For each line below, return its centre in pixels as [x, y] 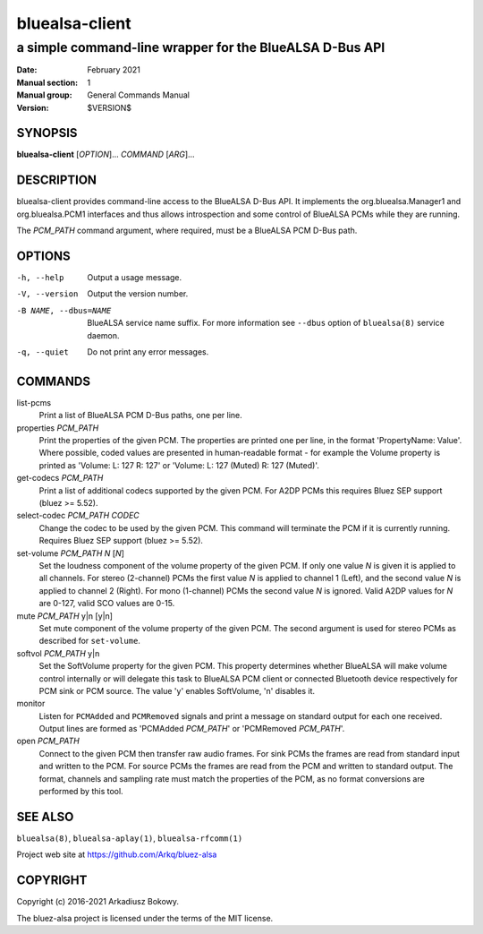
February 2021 [114, 70]
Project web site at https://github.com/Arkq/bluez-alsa [117, 854]
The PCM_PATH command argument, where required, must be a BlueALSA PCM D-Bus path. [187, 231]
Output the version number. [138, 294]
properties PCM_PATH [58, 428]
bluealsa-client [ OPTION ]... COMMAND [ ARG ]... [106, 154]
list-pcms [34, 402]
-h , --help [40, 278]
